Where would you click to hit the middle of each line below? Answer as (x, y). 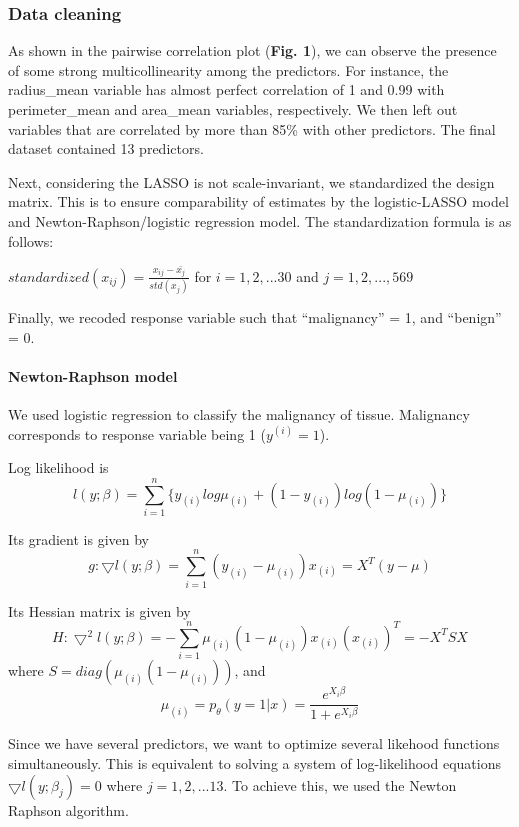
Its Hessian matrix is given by (99, 610)
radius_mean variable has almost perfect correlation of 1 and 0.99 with (226, 89)
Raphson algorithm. (68, 809)
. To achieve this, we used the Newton (340, 784)
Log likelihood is (58, 467)
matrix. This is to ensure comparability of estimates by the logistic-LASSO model (258, 201)
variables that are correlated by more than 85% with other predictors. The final (252, 128)
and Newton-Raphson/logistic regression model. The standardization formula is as (260, 220)
